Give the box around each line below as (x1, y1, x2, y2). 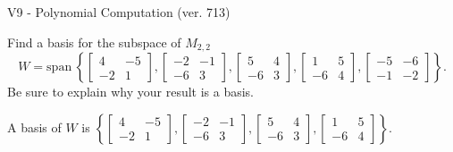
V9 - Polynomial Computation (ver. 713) (7, 3, 231, 21)
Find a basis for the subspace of (7, 32, 181, 51)
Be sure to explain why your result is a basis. (7, 82, 255, 101)
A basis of (7, 117, 62, 136)
